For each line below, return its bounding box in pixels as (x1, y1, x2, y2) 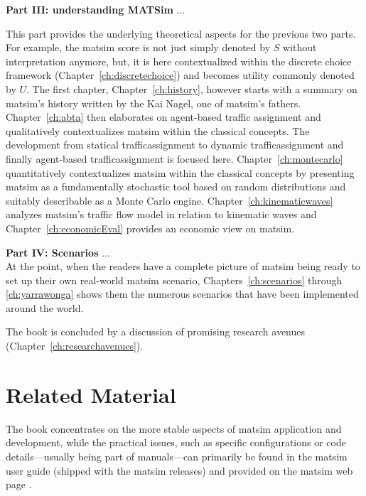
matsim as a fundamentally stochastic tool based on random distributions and (6, 179, 346, 194)
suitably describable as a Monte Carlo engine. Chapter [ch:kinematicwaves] (6, 193, 333, 207)
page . (6, 477, 32, 492)
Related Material (6, 379, 176, 409)
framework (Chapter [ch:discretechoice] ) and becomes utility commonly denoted (6, 68, 355, 82)
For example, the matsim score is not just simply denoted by (6, 40, 271, 55)
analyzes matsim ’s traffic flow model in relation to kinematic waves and (6, 207, 317, 222)
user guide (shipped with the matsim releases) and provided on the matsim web (6, 463, 353, 478)
